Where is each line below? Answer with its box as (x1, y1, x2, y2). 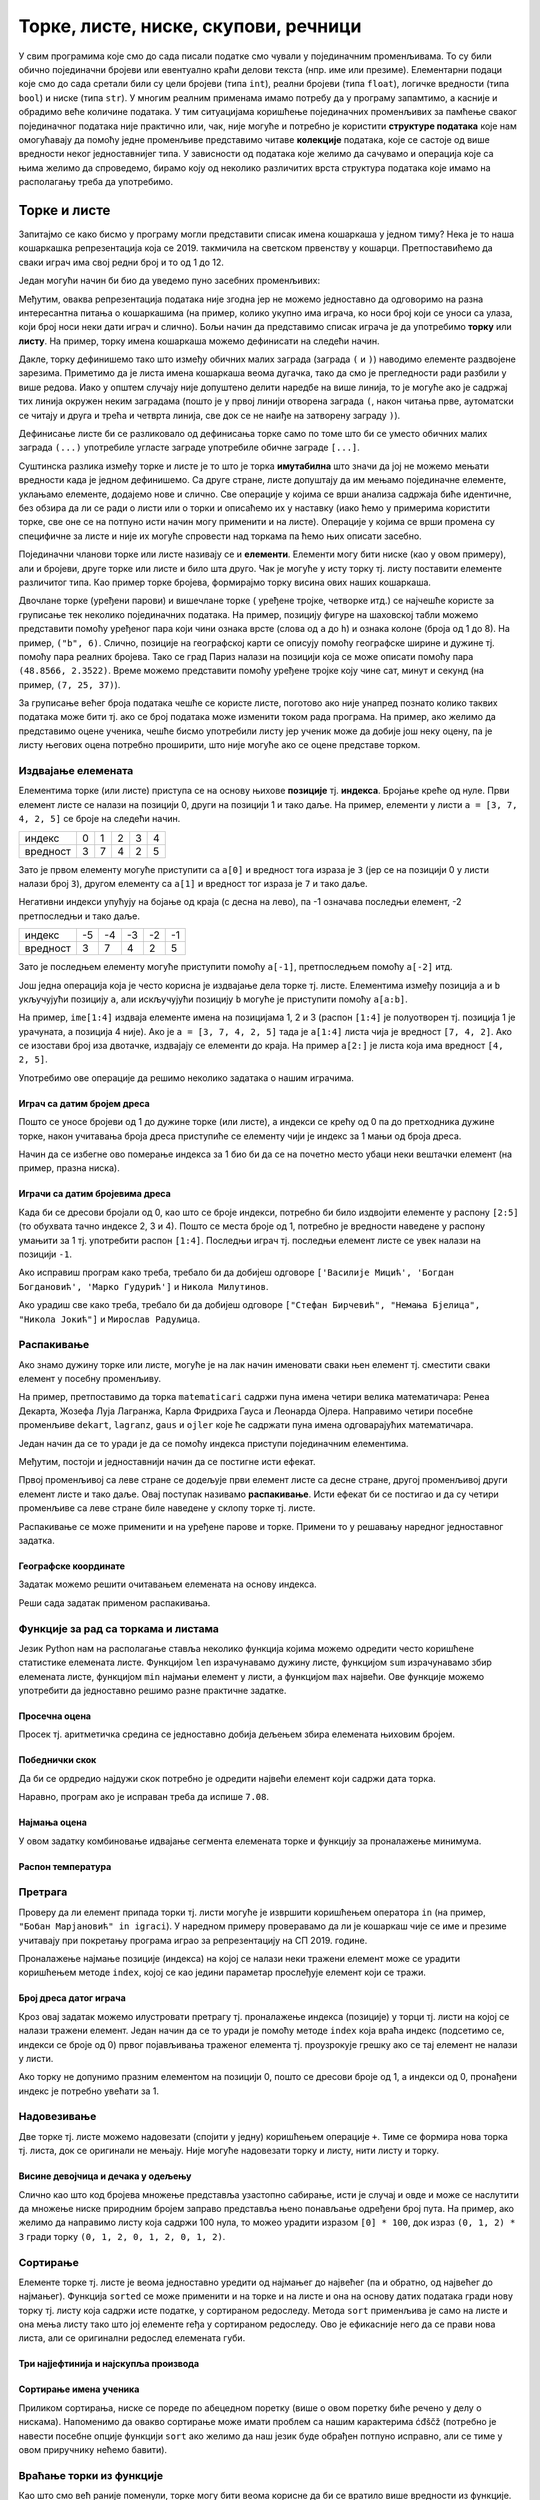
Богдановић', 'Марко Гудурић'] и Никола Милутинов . (18, 1280, 269, 1292)
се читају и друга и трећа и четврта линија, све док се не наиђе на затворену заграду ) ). (18, 409, 401, 421)
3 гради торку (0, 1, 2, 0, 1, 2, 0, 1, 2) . (18, 2230, 226, 2242)
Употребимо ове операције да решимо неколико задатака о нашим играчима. (18, 1071, 355, 1084)
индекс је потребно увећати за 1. (18, 2085, 160, 2097)
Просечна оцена (18, 1710, 92, 1722)
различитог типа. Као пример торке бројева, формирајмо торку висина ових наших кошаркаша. (18, 576, 432, 588)
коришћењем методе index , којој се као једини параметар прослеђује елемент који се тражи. (18, 1966, 427, 1979)
